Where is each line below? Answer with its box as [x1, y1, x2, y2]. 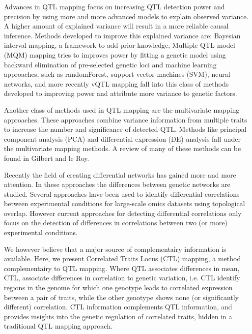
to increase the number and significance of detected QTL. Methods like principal [4, 124, 247, 134]
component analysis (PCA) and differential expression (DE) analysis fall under [4, 133, 241, 144]
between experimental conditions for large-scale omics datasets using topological [4, 198, 245, 209]
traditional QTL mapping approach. [4, 321, 112, 331]
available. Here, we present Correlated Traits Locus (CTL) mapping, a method [4, 253, 241, 264]
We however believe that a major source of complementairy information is [4, 243, 226, 254]
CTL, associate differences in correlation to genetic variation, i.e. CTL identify [4, 273, 240, 283]
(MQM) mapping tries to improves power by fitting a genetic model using [4, 49, 226, 60]
